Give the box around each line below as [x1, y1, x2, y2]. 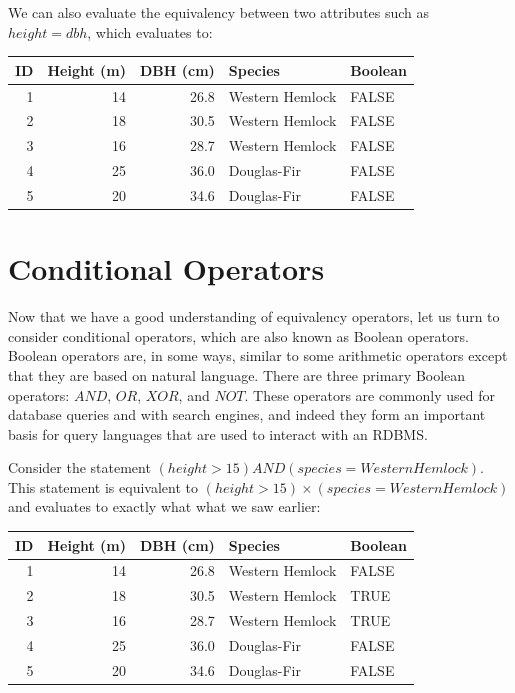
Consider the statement [8, 457, 151, 478]
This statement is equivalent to [8, 476, 198, 497]
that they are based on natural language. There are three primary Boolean [8, 364, 466, 385]
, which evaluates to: [87, 21, 213, 42]
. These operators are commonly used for [244, 384, 495, 405]
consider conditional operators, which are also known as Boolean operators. [8, 325, 469, 346]
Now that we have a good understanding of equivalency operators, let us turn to [8, 306, 500, 327]
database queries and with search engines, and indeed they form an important [8, 404, 486, 425]
